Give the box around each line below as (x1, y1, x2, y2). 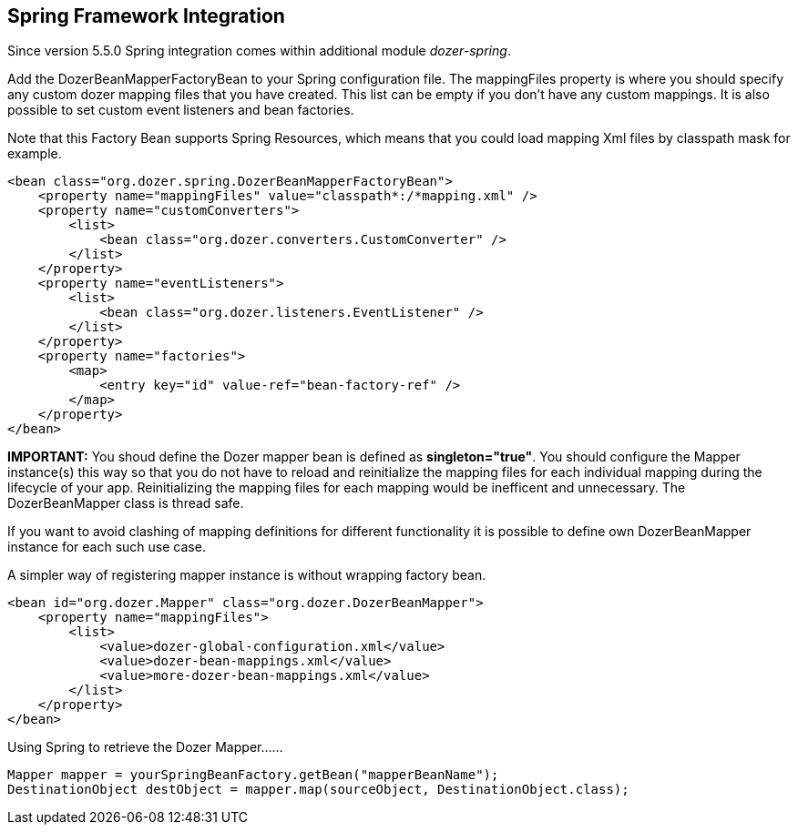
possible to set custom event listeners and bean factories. (7, 102, 354, 118)
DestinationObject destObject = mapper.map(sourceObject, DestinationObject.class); (7, 782, 629, 797)
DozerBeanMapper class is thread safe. (7, 495, 244, 512)
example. (7, 146, 62, 162)
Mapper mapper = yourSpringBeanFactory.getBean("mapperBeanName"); (7, 767, 499, 783)
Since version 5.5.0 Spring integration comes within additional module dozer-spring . (7, 43, 511, 59)
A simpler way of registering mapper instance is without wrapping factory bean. (7, 567, 486, 583)
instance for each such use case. (7, 539, 206, 555)
